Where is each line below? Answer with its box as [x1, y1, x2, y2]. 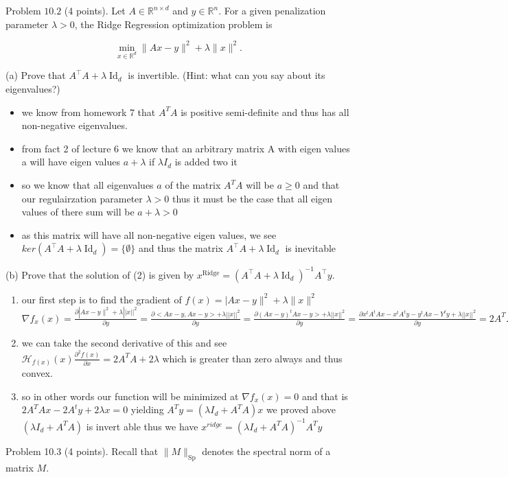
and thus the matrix [138, 241, 223, 255]
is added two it [174, 154, 238, 169]
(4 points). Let [64, 3, 126, 17]
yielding [130, 402, 164, 417]
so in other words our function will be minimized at [21, 388, 239, 403]
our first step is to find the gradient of [21, 292, 182, 306]
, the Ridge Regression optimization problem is [74, 16, 273, 31]
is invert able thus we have [86, 419, 198, 433]
